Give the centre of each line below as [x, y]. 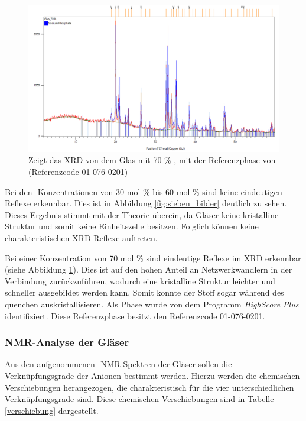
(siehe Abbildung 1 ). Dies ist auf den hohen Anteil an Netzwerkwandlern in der [149, 269]
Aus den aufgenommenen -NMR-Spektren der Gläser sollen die [118, 364]
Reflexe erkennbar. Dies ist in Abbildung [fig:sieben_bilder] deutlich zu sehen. [146, 203]
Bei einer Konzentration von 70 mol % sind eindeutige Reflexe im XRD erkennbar [153, 258]
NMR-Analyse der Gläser [67, 342]
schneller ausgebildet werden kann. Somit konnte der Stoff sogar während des [144, 292]
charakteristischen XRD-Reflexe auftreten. [81, 238]
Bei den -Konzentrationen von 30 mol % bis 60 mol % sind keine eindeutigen [144, 191]
